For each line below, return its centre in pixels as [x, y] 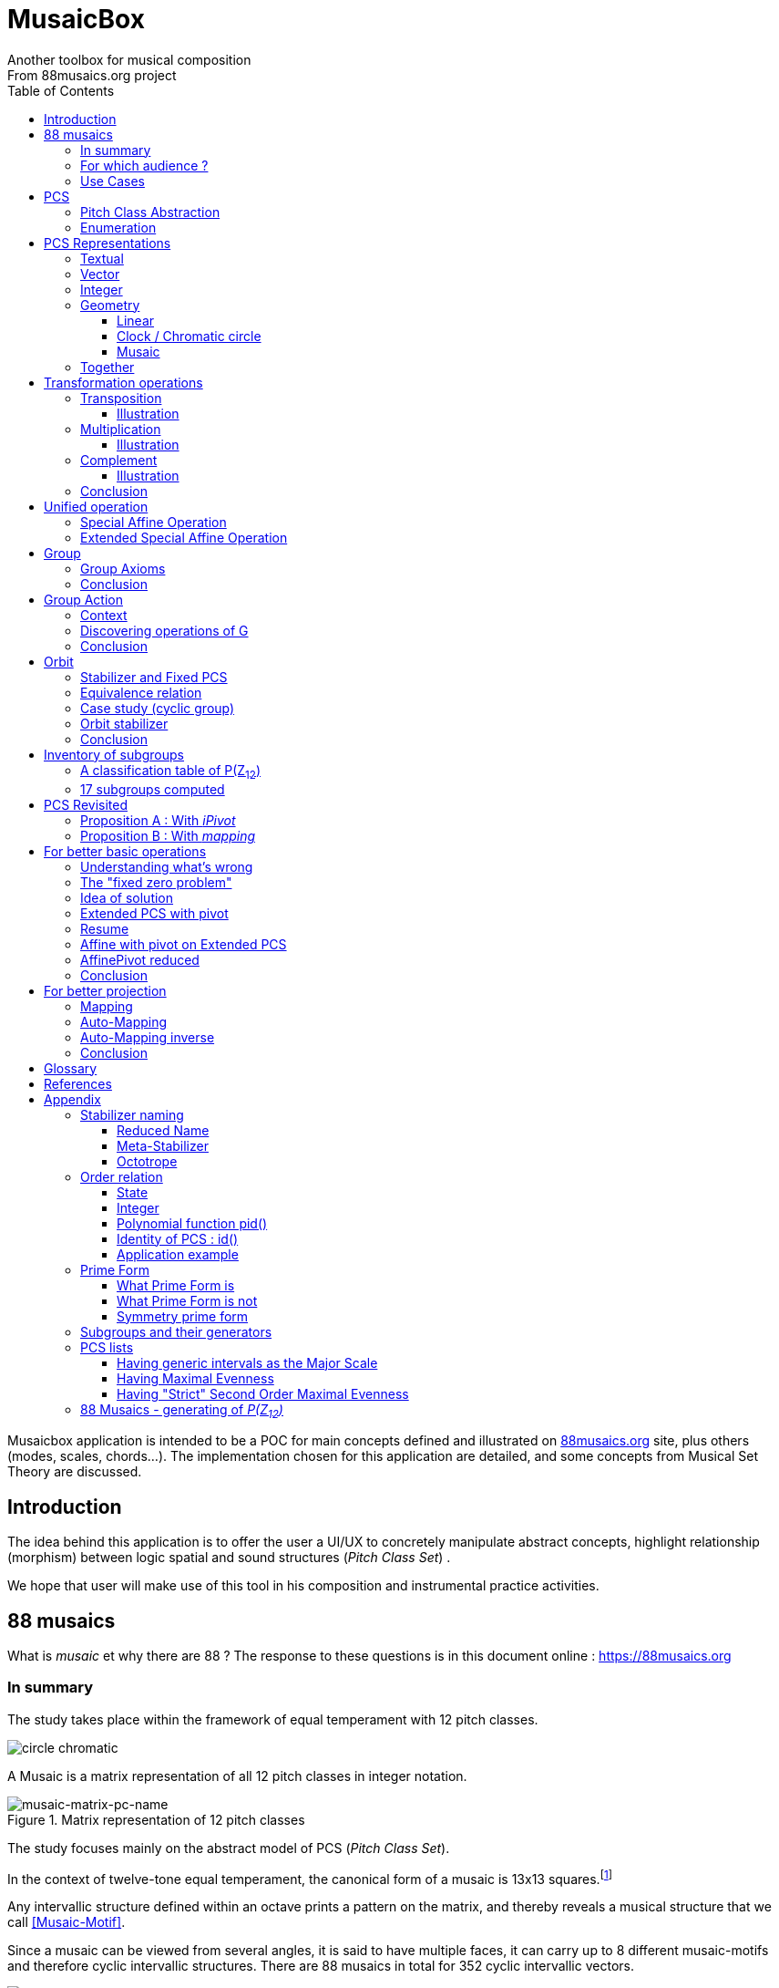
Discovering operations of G [164, 630]
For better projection [105, 990]
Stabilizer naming [132, 1114]
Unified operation [96, 506]
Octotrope [147, 1161]
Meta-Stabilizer [163, 1145]
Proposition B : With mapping [168, 835]
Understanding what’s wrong [167, 866]
